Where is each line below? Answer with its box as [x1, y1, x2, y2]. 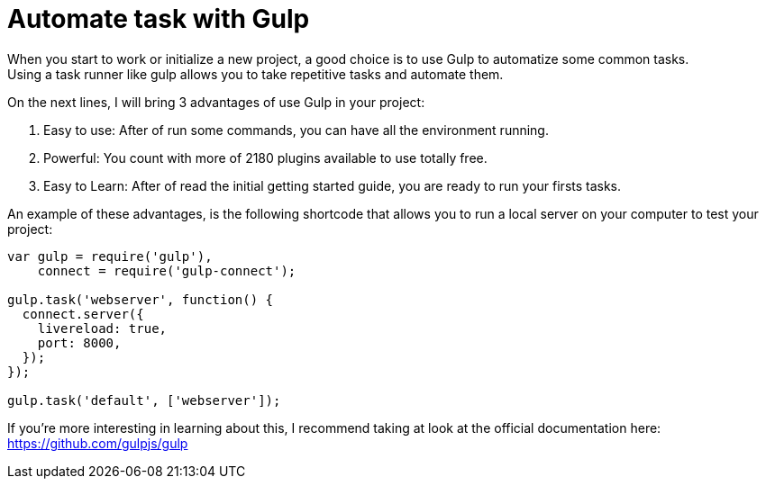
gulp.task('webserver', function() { [7, 292, 274, 307]
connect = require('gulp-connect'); [37, 263, 296, 278]
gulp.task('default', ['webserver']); [7, 392, 281, 408]
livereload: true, [37, 320, 168, 336]
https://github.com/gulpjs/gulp [7, 435, 188, 451]
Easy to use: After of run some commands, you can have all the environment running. [43, 121, 549, 138]
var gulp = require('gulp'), [7, 248, 213, 264]
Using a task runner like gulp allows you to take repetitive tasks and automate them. [7, 66, 504, 82]
